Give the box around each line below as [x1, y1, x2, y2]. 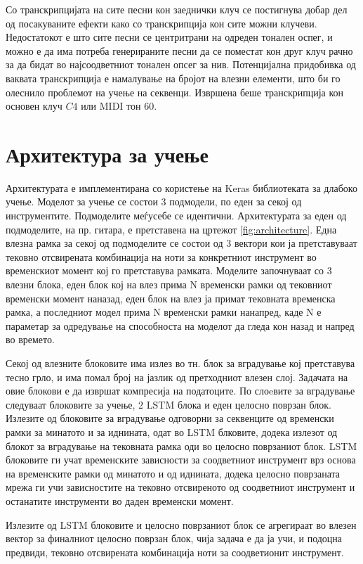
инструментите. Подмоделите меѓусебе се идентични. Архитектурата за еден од [6, 208, 347, 223]
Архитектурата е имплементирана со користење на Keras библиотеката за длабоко [6, 180, 357, 195]
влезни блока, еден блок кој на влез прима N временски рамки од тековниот [6, 277, 332, 292]
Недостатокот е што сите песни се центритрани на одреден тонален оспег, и [6, 30, 333, 44]
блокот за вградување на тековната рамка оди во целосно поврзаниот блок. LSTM [6, 438, 357, 453]
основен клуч [6, 98, 62, 113]
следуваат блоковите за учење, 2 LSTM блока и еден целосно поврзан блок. [6, 397, 331, 411]
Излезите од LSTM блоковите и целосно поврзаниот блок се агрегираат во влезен [6, 517, 357, 532]
